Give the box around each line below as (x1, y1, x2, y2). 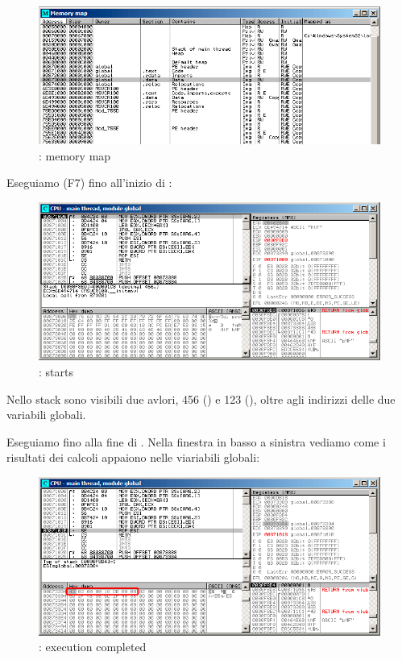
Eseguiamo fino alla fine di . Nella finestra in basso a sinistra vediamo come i (6, 433, 386, 450)
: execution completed (39, 638, 147, 655)
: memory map (39, 147, 111, 164)
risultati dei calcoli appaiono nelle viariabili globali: (6, 449, 260, 466)
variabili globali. (6, 406, 86, 423)
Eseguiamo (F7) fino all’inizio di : (6, 174, 172, 191)
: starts (39, 363, 73, 380)
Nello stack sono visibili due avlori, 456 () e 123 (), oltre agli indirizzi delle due (6, 390, 396, 407)
